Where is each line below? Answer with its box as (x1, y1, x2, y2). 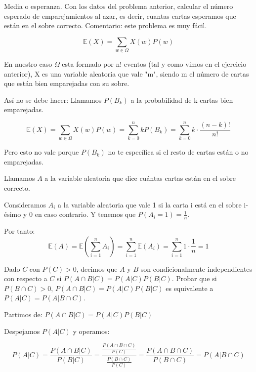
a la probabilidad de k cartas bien (130, 94, 233, 105)
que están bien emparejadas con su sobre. (4, 78, 129, 88)
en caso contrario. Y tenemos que (35, 209, 136, 219)
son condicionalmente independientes (140, 263, 253, 274)
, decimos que (76, 263, 118, 274)
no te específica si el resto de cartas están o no (108, 147, 249, 157)
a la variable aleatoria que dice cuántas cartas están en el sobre (44, 173, 236, 183)
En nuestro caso (4, 59, 52, 69)
